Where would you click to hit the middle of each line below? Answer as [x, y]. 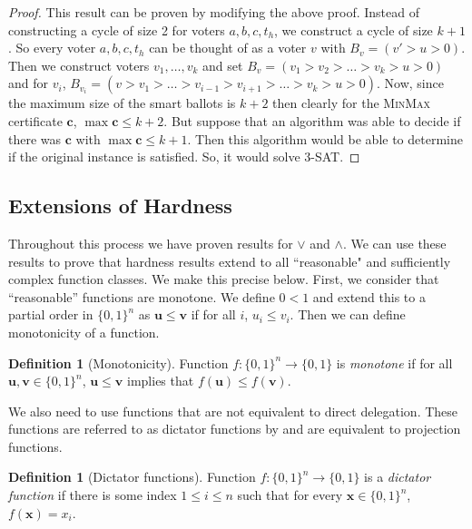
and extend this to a [369, 296]
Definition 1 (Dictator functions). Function [132, 477]
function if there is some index [93, 495]
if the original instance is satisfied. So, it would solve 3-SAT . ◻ [184, 157]
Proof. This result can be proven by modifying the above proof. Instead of [214, 12]
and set [223, 65]
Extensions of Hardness [120, 206]
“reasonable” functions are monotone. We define [142, 296]
